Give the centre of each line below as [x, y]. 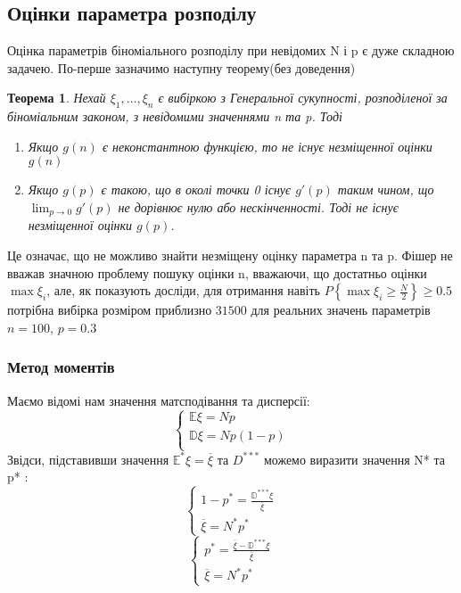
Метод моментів [61, 367]
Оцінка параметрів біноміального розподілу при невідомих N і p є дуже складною [231, 50]
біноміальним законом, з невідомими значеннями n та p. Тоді [175, 116]
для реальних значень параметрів [341, 310]
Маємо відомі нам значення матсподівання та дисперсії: [159, 400]
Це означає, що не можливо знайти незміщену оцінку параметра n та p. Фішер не [230, 255]
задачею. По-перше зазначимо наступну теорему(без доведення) [181, 67]
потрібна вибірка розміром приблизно [110, 310]
